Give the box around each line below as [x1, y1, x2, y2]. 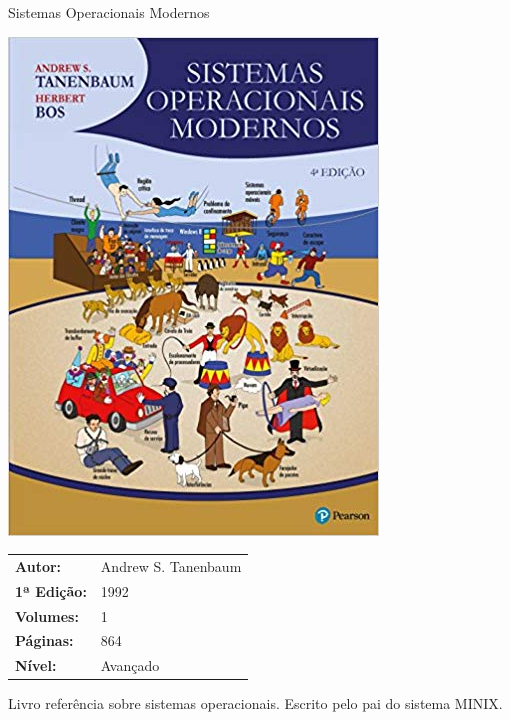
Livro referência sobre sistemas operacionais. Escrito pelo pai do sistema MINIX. [8, 693, 503, 714]
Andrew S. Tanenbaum [100, 555, 242, 576]
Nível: [15, 655, 57, 676]
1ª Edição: [15, 580, 87, 601]
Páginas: [15, 630, 74, 651]
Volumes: [15, 605, 79, 626]
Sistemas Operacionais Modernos [8, 2, 210, 22]
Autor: [15, 555, 62, 576]
